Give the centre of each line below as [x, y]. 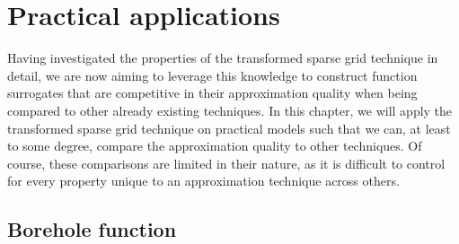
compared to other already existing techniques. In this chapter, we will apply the [230, 110]
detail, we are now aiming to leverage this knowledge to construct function [212, 75]
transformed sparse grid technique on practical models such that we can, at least [229, 128]
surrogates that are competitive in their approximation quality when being [212, 93]
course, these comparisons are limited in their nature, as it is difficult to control [226, 163]
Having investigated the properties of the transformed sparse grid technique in [223, 58]
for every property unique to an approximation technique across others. [203, 181]
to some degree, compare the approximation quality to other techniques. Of [215, 146]
